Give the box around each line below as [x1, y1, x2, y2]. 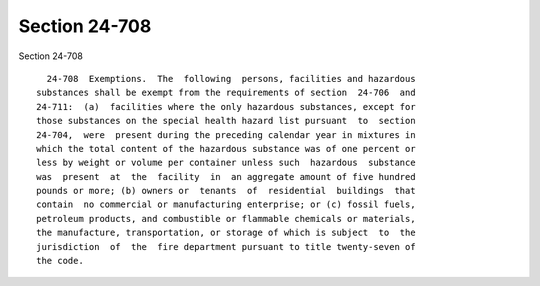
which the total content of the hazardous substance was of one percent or [36, 143, 416, 154]
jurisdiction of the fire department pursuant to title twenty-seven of [36, 241, 416, 252]
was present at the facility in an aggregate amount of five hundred [36, 171, 416, 182]
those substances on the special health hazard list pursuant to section [36, 115, 416, 127]
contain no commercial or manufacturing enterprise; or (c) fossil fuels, [36, 199, 416, 210]
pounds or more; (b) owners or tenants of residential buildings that [36, 185, 416, 197]
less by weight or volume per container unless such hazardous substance [36, 157, 416, 169]
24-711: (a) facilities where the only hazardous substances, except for [36, 101, 416, 112]
